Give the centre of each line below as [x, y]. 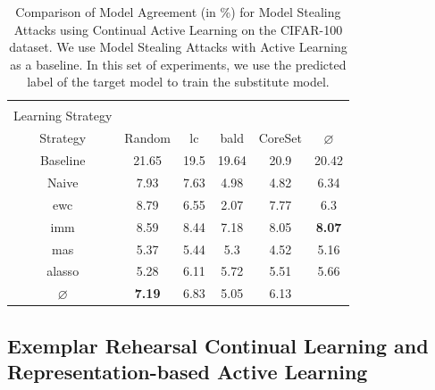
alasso [63, 271]
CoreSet [280, 138]
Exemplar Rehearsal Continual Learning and [218, 345]
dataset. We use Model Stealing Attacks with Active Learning [178, 47]
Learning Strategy [63, 116]
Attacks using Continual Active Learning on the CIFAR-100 [178, 29]
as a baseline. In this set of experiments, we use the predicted [178, 64]
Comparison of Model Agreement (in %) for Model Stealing [178, 12]
